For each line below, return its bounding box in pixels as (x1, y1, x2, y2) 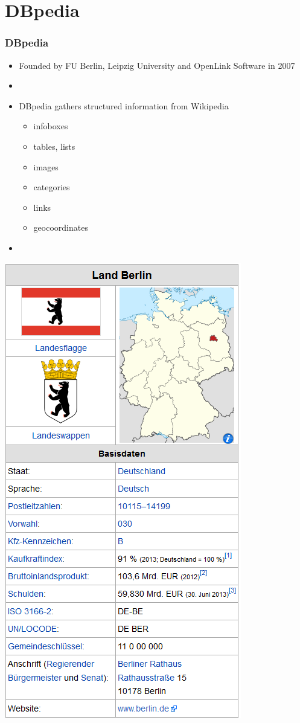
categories (33, 181, 70, 193)
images (33, 160, 59, 173)
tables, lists (33, 140, 75, 152)
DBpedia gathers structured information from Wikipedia (19, 99, 229, 112)
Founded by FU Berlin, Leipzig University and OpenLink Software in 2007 (19, 59, 295, 71)
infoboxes (33, 120, 68, 132)
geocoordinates (33, 221, 88, 234)
